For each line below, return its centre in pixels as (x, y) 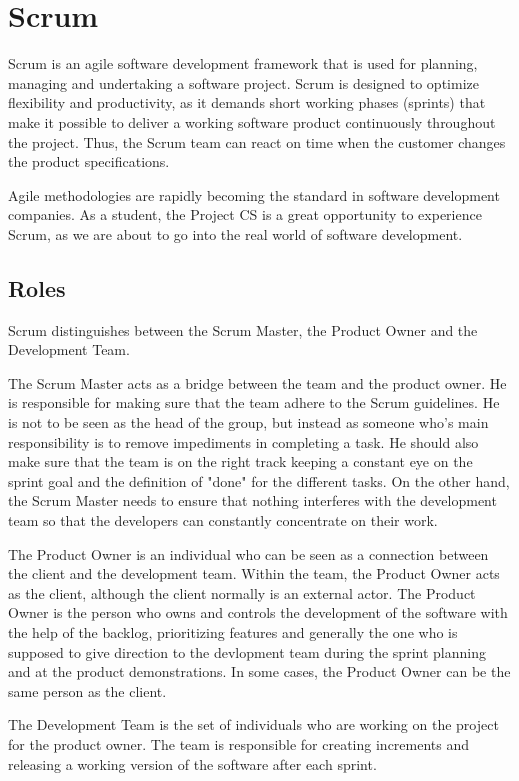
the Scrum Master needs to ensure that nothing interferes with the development (252, 500)
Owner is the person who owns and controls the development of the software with (258, 612)
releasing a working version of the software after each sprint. (192, 763)
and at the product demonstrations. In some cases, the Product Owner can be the (259, 671)
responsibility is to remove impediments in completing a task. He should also (243, 441)
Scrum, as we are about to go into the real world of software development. (235, 233)
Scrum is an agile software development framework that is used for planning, (243, 63)
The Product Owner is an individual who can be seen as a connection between (248, 553)
